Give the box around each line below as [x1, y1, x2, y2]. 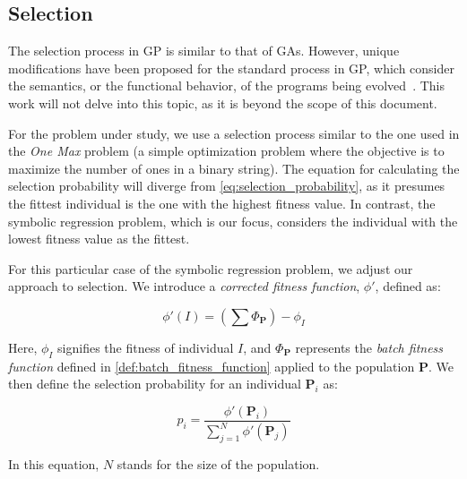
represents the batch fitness [295, 338, 444, 356]
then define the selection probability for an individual [8, 374, 301, 393]
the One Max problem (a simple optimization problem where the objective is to [8, 141, 445, 160]
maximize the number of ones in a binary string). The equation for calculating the [8, 158, 460, 177]
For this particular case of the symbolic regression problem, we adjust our [8, 259, 413, 278]
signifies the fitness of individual [57, 338, 234, 356]
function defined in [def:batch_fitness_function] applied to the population [8, 356, 415, 375]
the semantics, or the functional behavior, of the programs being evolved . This [8, 76, 445, 95]
